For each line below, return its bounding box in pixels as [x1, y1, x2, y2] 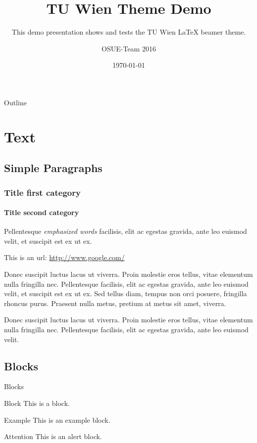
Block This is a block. [4, 398, 70, 408]
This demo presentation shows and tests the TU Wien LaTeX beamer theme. [11, 27, 246, 37]
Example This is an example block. [4, 414, 110, 425]
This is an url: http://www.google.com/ [4, 252, 125, 263]
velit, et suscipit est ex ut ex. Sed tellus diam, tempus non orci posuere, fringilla [4, 288, 247, 299]
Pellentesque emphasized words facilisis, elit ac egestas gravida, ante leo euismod [4, 226, 247, 236]
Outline [4, 97, 27, 107]
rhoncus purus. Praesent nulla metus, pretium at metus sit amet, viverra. [4, 298, 226, 308]
